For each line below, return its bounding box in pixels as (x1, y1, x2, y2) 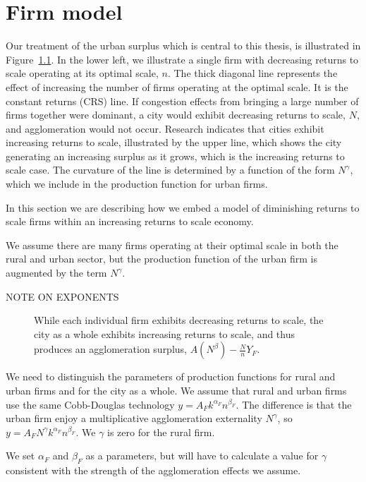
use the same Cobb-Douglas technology (6, 397, 175, 411)
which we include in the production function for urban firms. (6, 176, 268, 191)
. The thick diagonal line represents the (167, 66, 338, 80)
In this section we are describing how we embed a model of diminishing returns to (6, 200, 360, 215)
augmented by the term (6, 265, 107, 280)
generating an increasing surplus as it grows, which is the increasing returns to (6, 148, 345, 163)
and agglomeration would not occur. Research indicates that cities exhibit (6, 121, 324, 135)
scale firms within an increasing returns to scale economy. (6, 214, 254, 229)
